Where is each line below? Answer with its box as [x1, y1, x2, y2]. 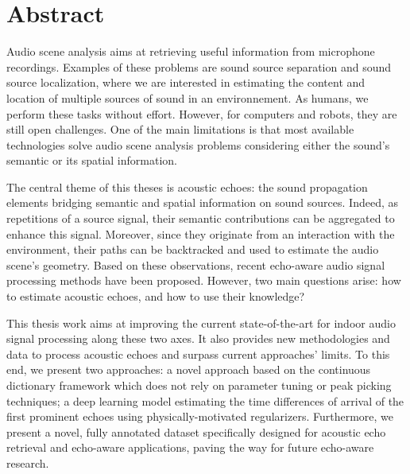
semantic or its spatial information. [6, 152, 177, 169]
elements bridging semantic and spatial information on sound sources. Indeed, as [6, 194, 398, 211]
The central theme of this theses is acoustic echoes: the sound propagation [6, 178, 368, 195]
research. [6, 454, 49, 471]
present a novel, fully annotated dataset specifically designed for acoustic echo [6, 423, 386, 440]
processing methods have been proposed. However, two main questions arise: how [6, 272, 401, 289]
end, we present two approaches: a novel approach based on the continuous [6, 361, 371, 378]
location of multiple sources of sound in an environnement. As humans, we [6, 89, 369, 106]
